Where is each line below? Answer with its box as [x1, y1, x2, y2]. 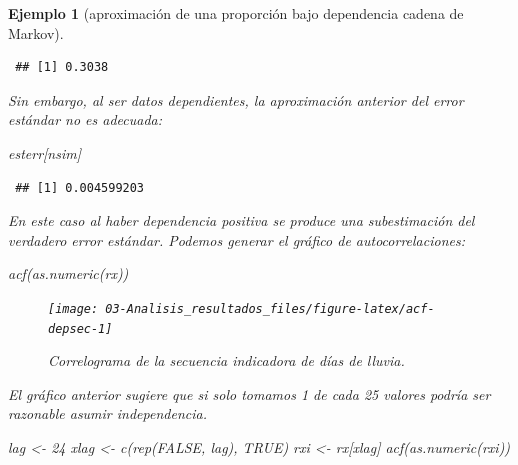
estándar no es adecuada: [8, 109, 163, 130]
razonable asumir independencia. [8, 403, 207, 424]
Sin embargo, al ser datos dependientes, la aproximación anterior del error [8, 89, 464, 110]
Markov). [8, 22, 64, 43]
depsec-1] [48, 321, 113, 336]
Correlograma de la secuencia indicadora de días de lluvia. [48, 350, 405, 371]
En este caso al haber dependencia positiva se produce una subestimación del [8, 210, 475, 231]
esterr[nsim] [8, 142, 82, 163]
